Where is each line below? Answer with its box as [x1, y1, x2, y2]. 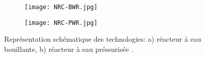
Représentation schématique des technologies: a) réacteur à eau [4, 34, 201, 44]
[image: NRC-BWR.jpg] [24, 4, 98, 11]
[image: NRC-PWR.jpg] [24, 19, 98, 26]
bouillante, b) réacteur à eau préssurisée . [4, 43, 134, 54]
